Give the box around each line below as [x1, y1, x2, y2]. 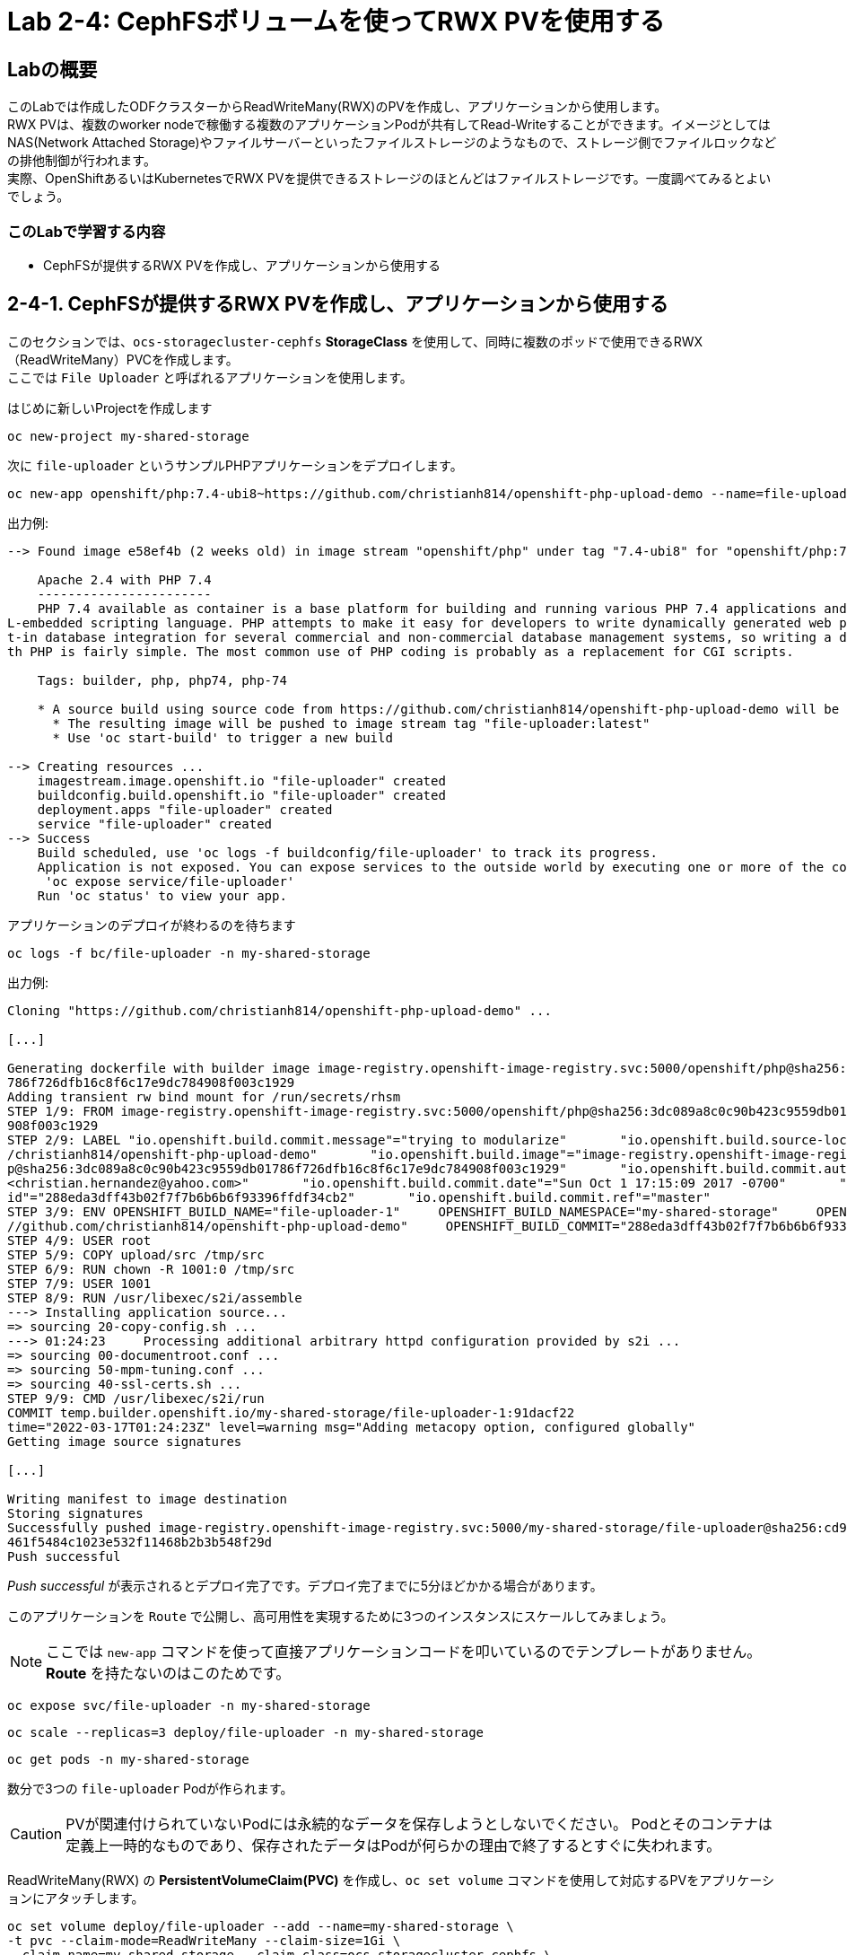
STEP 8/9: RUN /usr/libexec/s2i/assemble [7, 1290, 302, 1305]
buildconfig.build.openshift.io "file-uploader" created [37, 787, 446, 802]
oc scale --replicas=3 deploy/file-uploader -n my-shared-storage [7, 1724, 485, 1740]
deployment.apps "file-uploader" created [37, 802, 333, 817]
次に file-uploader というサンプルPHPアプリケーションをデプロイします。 [7, 457, 463, 473]
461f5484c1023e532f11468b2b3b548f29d [7, 1534, 273, 1549]
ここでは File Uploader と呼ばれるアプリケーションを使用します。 [7, 369, 413, 385]
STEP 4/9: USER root [7, 1232, 152, 1248]
